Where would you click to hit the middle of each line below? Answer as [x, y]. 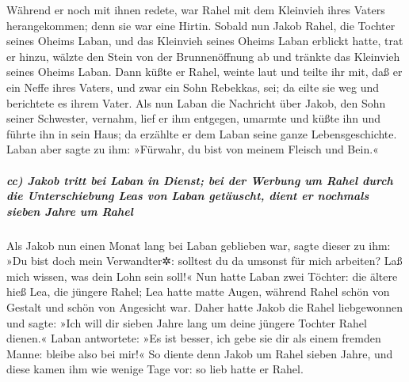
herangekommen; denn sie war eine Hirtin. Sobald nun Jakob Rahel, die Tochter [201, 25]
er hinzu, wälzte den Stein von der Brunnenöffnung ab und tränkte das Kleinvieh [203, 56]
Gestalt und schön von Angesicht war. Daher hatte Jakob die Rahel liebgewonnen [204, 307]
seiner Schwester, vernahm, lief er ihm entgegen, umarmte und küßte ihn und [194, 118]
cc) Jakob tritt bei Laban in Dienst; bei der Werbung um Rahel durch [200, 180]
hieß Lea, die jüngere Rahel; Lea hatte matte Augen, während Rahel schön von [198, 291]
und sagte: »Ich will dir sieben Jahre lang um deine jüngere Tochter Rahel [187, 322]
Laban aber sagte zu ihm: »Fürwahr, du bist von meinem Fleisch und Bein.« [193, 149]
